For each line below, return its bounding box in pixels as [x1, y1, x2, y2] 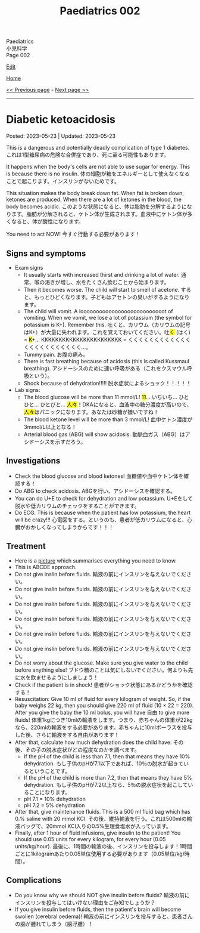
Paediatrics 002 [60, 4, 140, 18]
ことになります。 [29, 789, 71, 796]
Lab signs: [14, 386, 40, 393]
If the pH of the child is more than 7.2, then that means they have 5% [23, 774, 192, 781]
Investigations [6, 456, 61, 466]
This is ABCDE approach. [14, 563, 77, 570]
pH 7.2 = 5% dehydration [23, 801, 85, 809]
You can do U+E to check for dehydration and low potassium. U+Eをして [14, 495, 193, 502]
